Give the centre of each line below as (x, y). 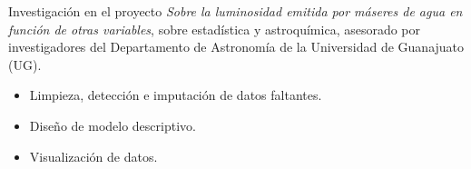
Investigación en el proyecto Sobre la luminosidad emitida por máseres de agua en (235, 11)
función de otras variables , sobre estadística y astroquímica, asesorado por (215, 29)
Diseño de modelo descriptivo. (113, 125)
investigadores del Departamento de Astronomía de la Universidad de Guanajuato (236, 47)
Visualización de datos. (93, 156)
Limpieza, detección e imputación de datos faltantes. (176, 95)
